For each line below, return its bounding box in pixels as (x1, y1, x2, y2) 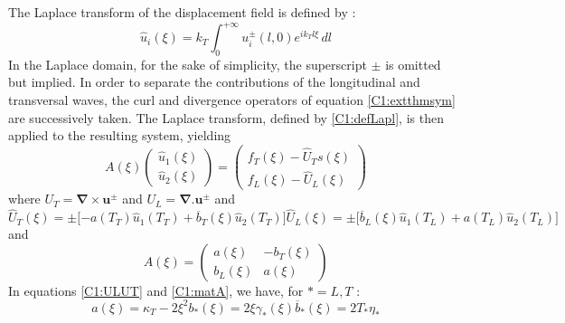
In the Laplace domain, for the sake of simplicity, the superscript (8, 54, 367, 73)
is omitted (385, 54, 441, 73)
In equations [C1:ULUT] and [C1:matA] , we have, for (8, 280, 304, 299)
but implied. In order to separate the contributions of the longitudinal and (8, 72, 420, 91)
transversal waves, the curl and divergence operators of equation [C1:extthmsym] (8, 90, 456, 109)
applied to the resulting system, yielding (8, 126, 231, 145)
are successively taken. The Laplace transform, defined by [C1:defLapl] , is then (8, 108, 444, 127)
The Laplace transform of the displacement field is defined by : (8, 3, 356, 21)
